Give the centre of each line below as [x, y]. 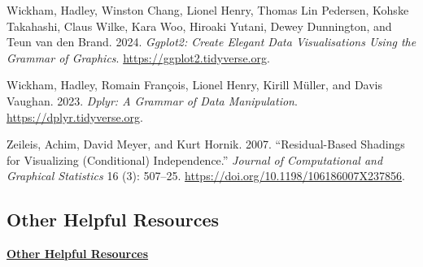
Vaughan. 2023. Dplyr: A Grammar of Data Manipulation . [152, 100]
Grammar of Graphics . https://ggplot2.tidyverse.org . [138, 57]
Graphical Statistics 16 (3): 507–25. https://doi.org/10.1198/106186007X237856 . [206, 176]
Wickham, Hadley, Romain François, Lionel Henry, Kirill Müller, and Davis [194, 85]
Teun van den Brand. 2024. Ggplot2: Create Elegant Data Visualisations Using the [211, 42]
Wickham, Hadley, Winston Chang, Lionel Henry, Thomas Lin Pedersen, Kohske [208, 10]
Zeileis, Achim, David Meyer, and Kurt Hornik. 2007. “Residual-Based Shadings [206, 144]
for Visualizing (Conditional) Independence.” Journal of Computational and [195, 159]
